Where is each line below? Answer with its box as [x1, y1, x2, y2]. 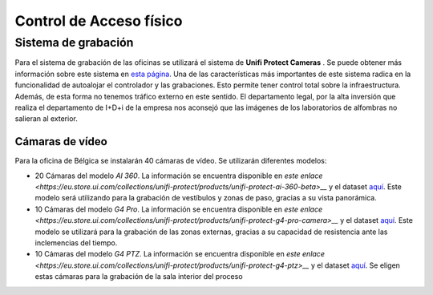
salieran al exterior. [14, 114, 78, 123]
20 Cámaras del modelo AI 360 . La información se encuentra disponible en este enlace [34, 171, 323, 180]
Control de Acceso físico [14, 12, 183, 30]
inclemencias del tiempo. [34, 237, 118, 248]
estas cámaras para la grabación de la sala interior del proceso [34, 272, 244, 281]
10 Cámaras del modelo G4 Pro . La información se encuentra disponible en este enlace [34, 204, 323, 214]
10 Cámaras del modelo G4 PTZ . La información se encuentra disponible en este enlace [34, 249, 325, 259]
